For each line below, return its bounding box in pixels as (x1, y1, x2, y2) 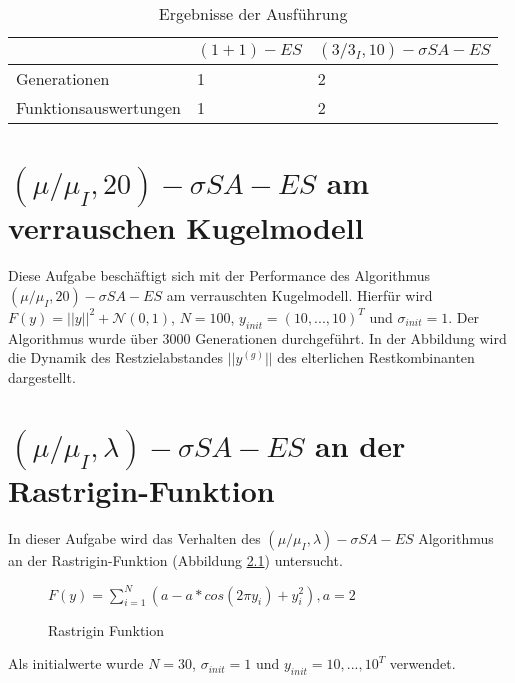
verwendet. (389, 653, 456, 674)
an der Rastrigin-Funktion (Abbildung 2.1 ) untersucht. (8, 550, 343, 571)
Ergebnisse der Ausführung (158, 2, 348, 25)
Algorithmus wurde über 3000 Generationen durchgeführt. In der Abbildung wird (8, 327, 507, 348)
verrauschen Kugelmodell (8, 207, 364, 248)
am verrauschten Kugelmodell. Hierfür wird (166, 284, 433, 305)
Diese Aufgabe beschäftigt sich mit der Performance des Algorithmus (8, 265, 431, 286)
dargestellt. (8, 366, 76, 387)
